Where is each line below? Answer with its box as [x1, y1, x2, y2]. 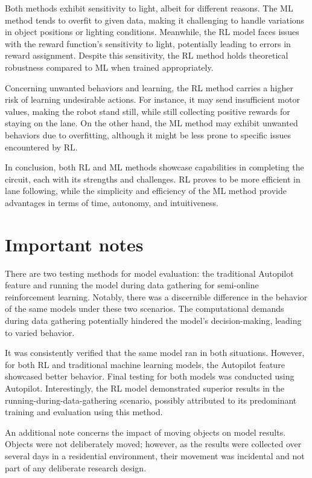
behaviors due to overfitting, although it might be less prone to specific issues [5, 128, 291, 141]
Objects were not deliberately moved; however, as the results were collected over [5, 438, 302, 450]
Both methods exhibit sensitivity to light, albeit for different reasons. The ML [5, 2, 293, 14]
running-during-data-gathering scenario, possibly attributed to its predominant [5, 393, 297, 406]
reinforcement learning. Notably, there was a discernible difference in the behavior [5, 290, 308, 303]
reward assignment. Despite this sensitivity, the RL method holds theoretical [5, 49, 288, 62]
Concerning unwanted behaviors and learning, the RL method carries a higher [5, 81, 293, 94]
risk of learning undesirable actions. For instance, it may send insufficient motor [5, 93, 300, 106]
